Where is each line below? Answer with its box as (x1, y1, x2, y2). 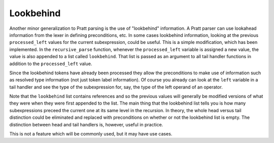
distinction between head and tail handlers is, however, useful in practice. (9, 121, 163, 127)
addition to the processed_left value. (9, 61, 92, 67)
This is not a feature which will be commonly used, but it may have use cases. (9, 131, 173, 137)
